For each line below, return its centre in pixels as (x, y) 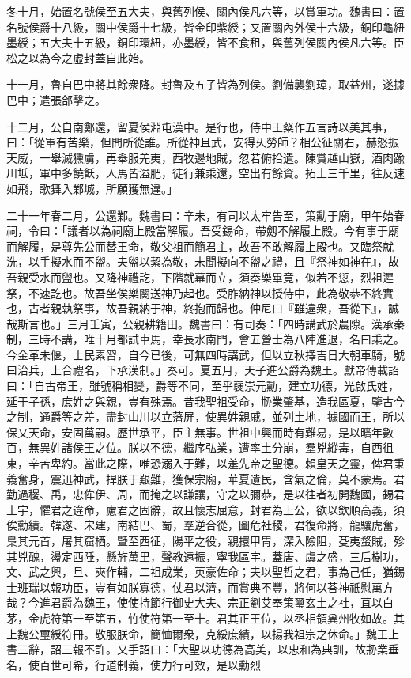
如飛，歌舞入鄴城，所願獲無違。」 (92, 188)
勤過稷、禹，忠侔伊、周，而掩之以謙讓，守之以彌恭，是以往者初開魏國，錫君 (205, 494)
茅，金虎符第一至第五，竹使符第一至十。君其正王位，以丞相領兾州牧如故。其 (205, 617)
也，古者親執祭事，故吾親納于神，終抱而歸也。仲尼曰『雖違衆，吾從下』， (197, 308)
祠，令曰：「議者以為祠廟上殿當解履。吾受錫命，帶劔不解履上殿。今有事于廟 (203, 231)
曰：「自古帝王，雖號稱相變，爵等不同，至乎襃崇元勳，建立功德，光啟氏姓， (203, 386)
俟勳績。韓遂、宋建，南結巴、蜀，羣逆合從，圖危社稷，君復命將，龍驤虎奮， (205, 525)
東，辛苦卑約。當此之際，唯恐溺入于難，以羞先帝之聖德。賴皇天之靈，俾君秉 (205, 463)
